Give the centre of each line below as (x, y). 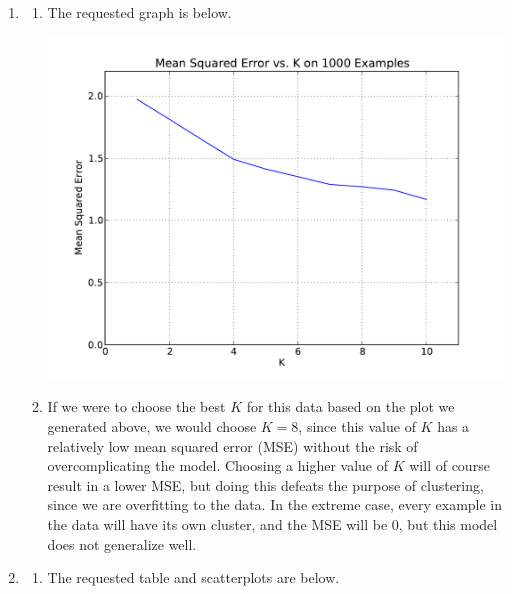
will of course (449, 465)
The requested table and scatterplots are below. (193, 577)
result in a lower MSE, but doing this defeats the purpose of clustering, (265, 484)
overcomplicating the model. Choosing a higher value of (218, 465)
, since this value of (357, 426)
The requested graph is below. (139, 12)
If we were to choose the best (136, 406)
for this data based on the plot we (350, 406)
